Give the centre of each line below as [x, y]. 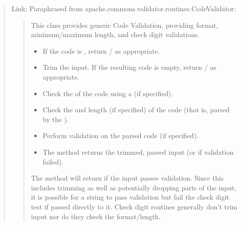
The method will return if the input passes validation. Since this [127, 178]
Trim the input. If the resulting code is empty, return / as [130, 67]
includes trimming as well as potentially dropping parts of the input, [134, 187]
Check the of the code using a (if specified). [108, 93]
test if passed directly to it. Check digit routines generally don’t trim [134, 206]
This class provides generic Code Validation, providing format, [124, 25]
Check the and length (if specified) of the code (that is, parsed [136, 110]
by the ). [56, 119]
